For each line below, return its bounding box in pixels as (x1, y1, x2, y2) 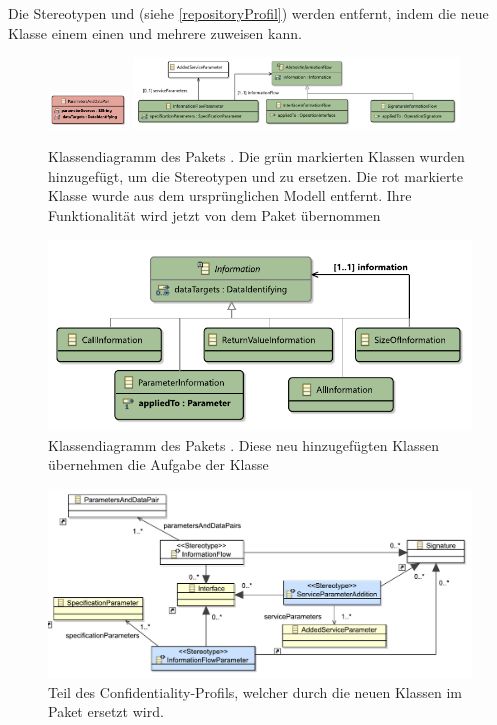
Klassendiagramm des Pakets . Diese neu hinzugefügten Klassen (48, 434, 439, 455)
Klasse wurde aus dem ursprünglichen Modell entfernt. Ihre (48, 185, 412, 206)
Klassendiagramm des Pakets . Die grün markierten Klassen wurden (48, 146, 465, 167)
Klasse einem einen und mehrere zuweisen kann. (8, 22, 302, 43)
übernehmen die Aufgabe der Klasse (48, 454, 269, 475)
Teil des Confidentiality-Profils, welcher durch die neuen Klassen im (48, 681, 463, 702)
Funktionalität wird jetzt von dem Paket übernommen (48, 204, 381, 225)
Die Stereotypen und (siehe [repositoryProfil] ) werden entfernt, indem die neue (8, 3, 489, 23)
